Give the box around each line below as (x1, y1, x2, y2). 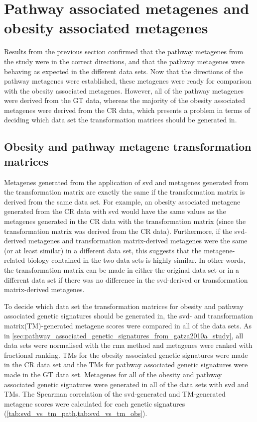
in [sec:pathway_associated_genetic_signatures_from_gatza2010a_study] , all (4, 330, 244, 340)
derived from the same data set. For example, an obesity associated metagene (4, 196, 241, 207)
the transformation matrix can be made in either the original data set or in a (4, 265, 240, 275)
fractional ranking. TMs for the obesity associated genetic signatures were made (4, 349, 248, 360)
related (4, 255, 25, 265)
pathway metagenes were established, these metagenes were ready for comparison (4, 76, 252, 86)
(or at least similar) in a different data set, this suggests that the (4, 245, 202, 255)
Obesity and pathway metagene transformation (4, 139, 252, 154)
